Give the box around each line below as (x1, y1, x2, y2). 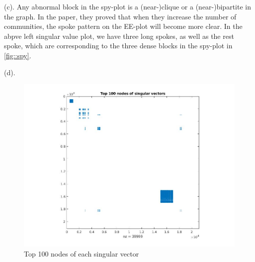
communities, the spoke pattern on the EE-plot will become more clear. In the (4, 21, 243, 31)
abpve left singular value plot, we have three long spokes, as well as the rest (4, 30, 234, 41)
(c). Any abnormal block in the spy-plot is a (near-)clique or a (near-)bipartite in (4, 1, 251, 11)
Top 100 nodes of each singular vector (24, 249, 139, 259)
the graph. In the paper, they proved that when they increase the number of (4, 11, 237, 21)
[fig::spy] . (4, 50, 31, 60)
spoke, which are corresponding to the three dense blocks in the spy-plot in (4, 40, 233, 51)
